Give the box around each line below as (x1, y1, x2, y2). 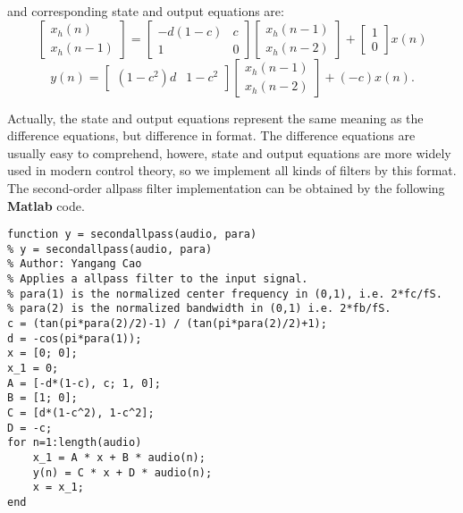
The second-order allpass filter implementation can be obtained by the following (7, 178, 445, 197)
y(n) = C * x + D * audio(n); (32, 466, 213, 479)
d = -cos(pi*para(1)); (7, 332, 142, 345)
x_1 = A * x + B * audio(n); (32, 451, 206, 464)
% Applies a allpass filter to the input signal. (7, 273, 308, 286)
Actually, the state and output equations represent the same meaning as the (7, 108, 424, 127)
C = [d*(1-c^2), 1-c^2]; (7, 407, 155, 420)
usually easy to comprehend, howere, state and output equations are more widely (7, 143, 451, 162)
